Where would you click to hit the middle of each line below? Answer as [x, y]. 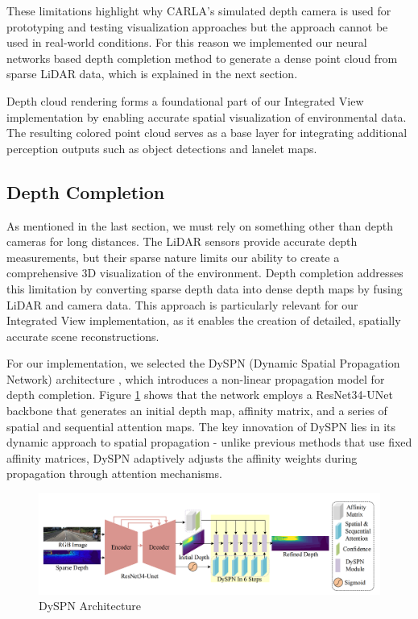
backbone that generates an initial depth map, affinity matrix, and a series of [197, 411]
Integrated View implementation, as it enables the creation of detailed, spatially [204, 320]
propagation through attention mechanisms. [114, 474]
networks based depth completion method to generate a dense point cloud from [202, 58]
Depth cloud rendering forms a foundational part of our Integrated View [185, 100]
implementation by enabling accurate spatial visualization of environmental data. [207, 116]
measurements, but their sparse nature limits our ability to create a [173, 257]
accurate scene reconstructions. [83, 336]
